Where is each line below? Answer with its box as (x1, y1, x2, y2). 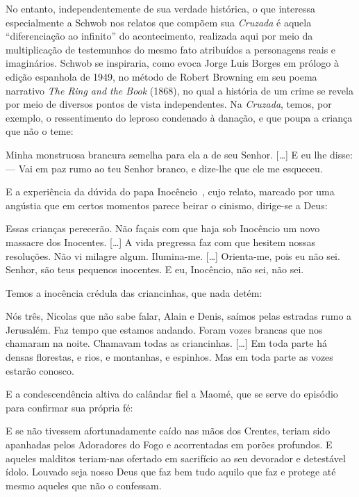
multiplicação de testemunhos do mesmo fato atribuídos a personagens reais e (6, 42, 336, 56)
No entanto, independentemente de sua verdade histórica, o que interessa (6, 1, 316, 15)
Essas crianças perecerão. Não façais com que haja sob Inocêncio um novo (6, 221, 320, 236)
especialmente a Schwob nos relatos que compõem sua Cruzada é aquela (6, 15, 312, 29)
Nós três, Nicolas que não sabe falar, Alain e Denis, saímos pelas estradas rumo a (6, 309, 352, 323)
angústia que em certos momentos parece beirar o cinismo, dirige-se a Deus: (6, 197, 328, 212)
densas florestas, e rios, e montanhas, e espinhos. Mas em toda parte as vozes (6, 350, 333, 364)
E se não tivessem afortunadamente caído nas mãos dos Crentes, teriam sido (6, 423, 331, 438)
